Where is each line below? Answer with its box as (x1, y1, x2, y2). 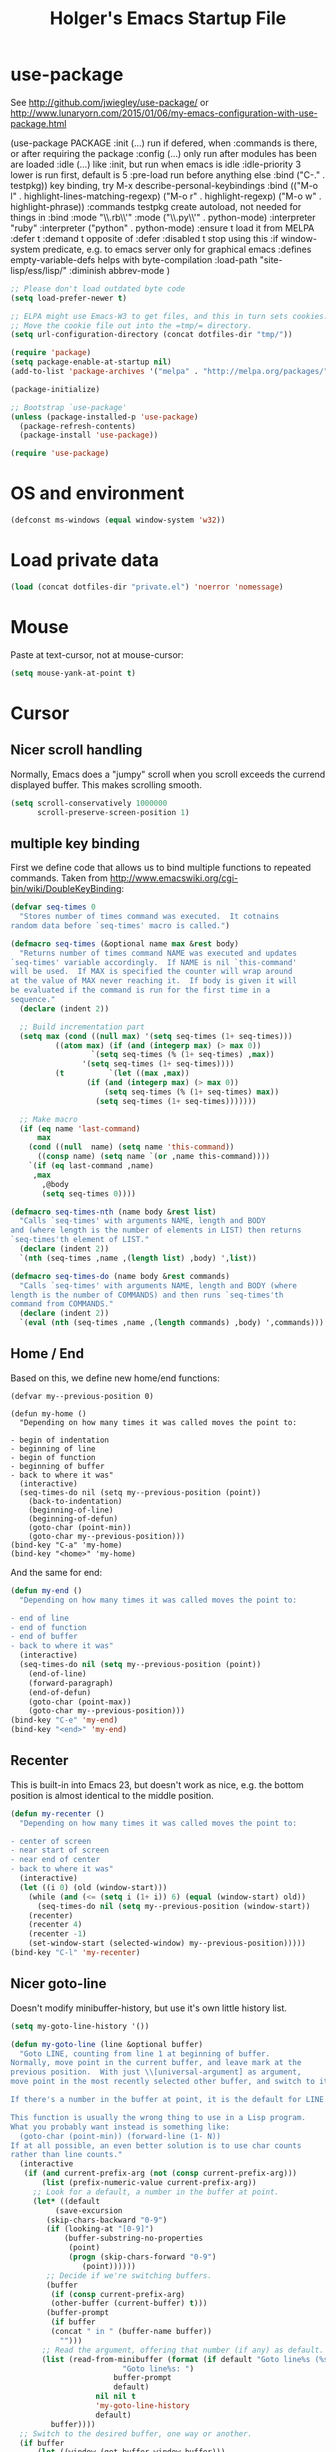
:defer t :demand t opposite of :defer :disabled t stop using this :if (10, 232, 279, 244)
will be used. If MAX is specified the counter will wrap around (10, 967, 293, 977)
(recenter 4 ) (28, 1920, 83, 1930)
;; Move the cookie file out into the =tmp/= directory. (10, 320, 253, 331)
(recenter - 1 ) (28, 1929, 87, 1939)
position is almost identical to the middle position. (10, 1789, 214, 1801)
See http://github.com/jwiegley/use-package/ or (10, 96, 209, 108)
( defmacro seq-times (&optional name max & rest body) (10, 938, 240, 949)
